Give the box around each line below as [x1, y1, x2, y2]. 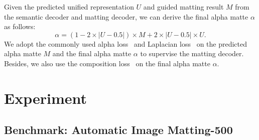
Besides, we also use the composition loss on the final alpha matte [4, 58, 210, 68]
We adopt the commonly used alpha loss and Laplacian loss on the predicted [4, 38, 247, 49]
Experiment [4, 87, 87, 108]
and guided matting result [143, 2, 224, 12]
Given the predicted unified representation [4, 2, 134, 12]
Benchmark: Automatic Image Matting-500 [4, 122, 233, 137]
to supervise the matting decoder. [140, 48, 244, 59]
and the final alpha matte [52, 48, 132, 59]
